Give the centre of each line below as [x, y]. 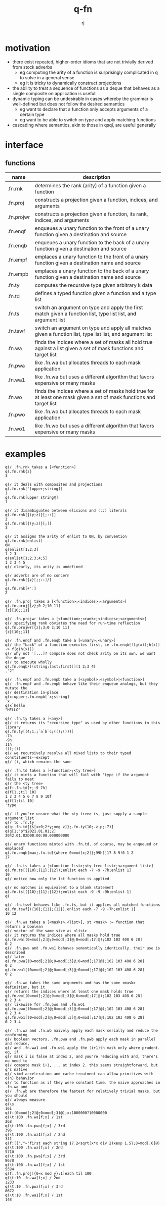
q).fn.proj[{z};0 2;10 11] [33, 606]
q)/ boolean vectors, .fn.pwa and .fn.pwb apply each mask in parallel [80, 1039]
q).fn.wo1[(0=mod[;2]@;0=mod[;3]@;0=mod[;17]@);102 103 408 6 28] [75, 1017]
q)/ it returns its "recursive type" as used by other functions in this [83, 723]
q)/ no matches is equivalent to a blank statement [59, 888]
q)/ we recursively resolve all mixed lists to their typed [68, 753]
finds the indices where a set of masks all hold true [94, 342]
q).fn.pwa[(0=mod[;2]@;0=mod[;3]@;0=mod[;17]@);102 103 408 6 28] [75, 961]
